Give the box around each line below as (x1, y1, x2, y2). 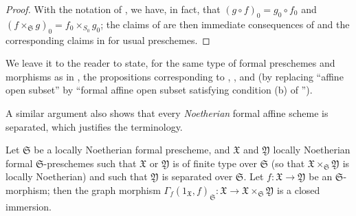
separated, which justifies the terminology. (5, 119, 183, 133)
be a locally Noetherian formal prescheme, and (34, 142, 230, 157)
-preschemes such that (43, 155, 137, 170)
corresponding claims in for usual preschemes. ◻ (5, 32, 210, 47)
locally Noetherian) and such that (5, 169, 148, 184)
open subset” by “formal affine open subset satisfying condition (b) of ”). (5, 83, 313, 97)
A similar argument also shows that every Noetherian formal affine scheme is (5, 105, 329, 120)
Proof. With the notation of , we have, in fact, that (5, 2, 221, 16)
